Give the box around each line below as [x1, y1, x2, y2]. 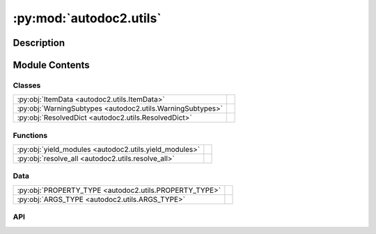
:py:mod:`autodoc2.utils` [13, 10, 162, 26]
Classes [13, 80, 41, 90]
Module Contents [13, 59, 90, 71]
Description [13, 37, 65, 49]
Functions [13, 130, 48, 140]
